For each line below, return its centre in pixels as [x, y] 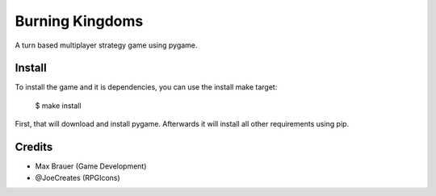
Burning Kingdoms [79, 21]
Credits [34, 147]
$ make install [58, 106]
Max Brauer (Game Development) [91, 166]
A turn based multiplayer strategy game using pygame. [106, 45]
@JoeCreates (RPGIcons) [78, 177]
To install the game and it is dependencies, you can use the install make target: [146, 87]
